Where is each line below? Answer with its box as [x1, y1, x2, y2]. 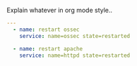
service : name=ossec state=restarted [19, 32, 131, 39]
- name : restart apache [13, 45, 83, 52]
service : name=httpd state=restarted [19, 52, 131, 59]
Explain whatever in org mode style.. [6, 6, 113, 14]
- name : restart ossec [13, 26, 80, 33]
